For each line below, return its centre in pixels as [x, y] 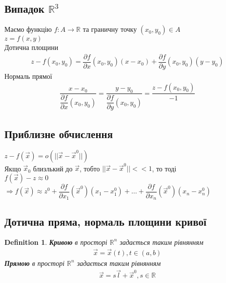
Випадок [24, 9]
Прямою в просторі [35, 263]
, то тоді [164, 168]
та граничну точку [110, 29]
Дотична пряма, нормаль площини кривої [105, 221]
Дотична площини [31, 47]
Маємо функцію [28, 29]
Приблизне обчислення [59, 133]
